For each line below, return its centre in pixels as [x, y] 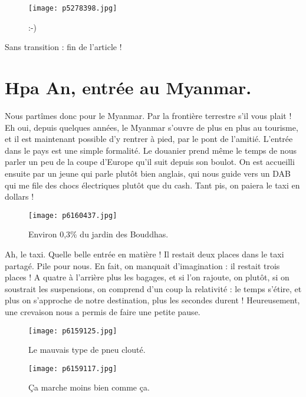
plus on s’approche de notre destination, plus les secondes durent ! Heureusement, [152, 300]
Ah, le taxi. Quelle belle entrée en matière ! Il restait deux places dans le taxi [144, 254]
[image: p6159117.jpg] [73, 368]
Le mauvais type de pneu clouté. [87, 350]
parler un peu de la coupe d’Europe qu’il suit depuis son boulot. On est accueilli [150, 162]
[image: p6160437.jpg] [73, 215]
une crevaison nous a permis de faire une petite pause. [103, 311]
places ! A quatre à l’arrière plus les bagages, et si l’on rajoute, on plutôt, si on [147, 277]
